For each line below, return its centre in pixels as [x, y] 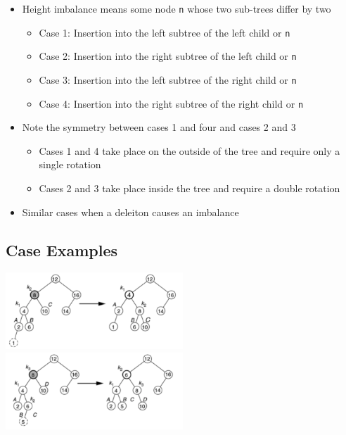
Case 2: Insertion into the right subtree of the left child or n [168, 56]
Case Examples [62, 250]
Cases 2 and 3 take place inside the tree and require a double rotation [190, 188]
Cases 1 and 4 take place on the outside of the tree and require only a [190, 150]
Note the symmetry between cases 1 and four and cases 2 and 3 [159, 127]
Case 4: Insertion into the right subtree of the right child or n [171, 103]
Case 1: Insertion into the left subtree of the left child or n [165, 32]
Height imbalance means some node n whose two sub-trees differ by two [177, 8]
